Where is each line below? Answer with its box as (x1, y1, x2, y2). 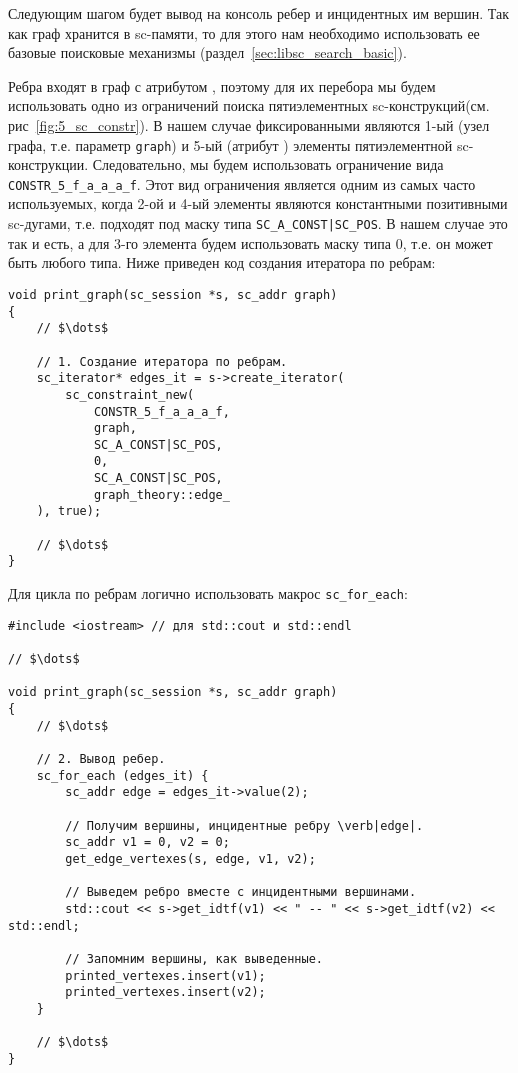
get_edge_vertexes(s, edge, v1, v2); (65, 851, 316, 866)
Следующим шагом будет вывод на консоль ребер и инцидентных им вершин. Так (8, 3, 510, 23)
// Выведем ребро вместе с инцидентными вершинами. (65, 885, 417, 900)
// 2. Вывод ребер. (36, 751, 166, 766)
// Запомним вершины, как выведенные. (65, 951, 323, 966)
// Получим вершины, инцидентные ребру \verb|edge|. (65, 818, 424, 833)
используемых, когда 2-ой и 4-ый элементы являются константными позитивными (8, 193, 508, 214)
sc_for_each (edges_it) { (36, 768, 209, 783)
